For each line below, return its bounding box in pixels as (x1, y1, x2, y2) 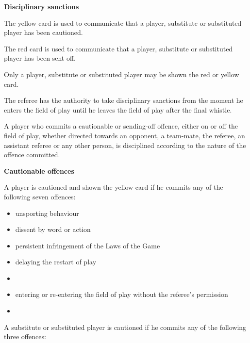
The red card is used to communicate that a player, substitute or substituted (4, 43, 233, 53)
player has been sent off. (4, 53, 76, 63)
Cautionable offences (4, 165, 74, 176)
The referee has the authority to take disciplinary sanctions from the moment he (4, 95, 243, 105)
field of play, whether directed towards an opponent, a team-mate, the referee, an (4, 130, 245, 140)
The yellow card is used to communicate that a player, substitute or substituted (4, 17, 242, 28)
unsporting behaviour (15, 208, 79, 218)
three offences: (4, 331, 46, 342)
